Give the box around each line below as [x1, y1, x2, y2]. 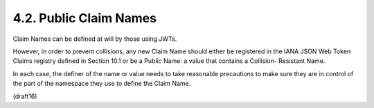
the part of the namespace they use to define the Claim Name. [12, 80, 191, 88]
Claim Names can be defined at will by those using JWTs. [12, 35, 177, 43]
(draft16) [12, 92, 37, 100]
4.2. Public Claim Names [12, 10, 157, 26]
